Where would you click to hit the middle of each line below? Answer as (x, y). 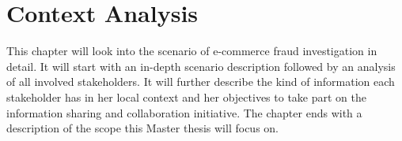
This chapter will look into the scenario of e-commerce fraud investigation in (192, 51)
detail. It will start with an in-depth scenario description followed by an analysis (201, 66)
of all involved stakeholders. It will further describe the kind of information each (201, 82)
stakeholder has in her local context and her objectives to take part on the (186, 96)
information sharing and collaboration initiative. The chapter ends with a (184, 112)
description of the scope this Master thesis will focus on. (142, 128)
